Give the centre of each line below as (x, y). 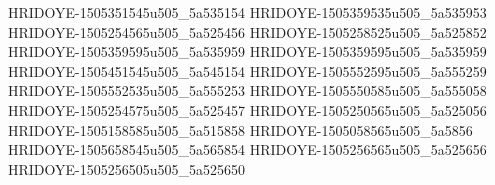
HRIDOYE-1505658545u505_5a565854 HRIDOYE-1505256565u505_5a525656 (247, 149)
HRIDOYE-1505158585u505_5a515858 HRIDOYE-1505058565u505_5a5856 (240, 129)
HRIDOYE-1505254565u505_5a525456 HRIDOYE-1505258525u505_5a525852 (247, 31)
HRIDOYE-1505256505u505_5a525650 (127, 168)
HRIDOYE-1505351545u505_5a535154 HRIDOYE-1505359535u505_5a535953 (247, 12)
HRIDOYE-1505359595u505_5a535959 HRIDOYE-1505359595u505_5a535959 (247, 51)
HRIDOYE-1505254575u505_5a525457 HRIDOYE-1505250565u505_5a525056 (247, 109)
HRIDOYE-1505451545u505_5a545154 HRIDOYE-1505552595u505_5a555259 (247, 70)
